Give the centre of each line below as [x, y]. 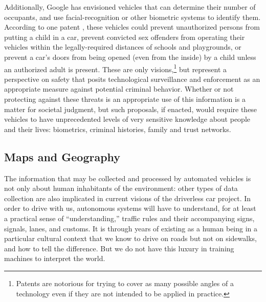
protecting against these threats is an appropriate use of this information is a [125, 99]
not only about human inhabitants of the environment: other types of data [121, 188]
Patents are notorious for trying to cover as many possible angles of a [125, 283]
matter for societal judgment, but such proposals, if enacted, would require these [131, 109]
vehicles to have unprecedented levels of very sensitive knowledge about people [127, 119]
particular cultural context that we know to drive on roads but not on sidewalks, [130, 238]
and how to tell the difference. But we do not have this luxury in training [119, 248]
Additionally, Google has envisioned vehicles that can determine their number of [130, 7]
